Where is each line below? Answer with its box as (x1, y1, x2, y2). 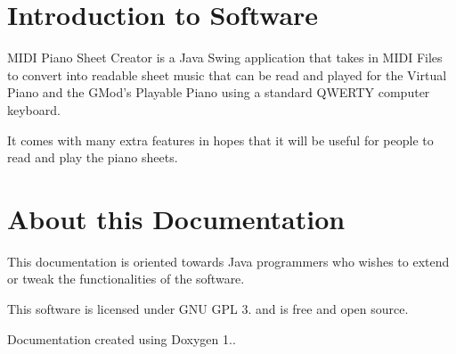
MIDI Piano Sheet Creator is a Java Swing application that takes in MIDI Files (7, 48, 443, 67)
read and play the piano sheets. (7, 148, 178, 167)
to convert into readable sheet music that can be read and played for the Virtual (7, 65, 447, 84)
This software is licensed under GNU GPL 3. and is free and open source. (7, 300, 409, 317)
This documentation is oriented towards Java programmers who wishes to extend (7, 251, 450, 270)
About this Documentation (7, 200, 346, 236)
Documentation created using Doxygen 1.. (7, 329, 236, 348)
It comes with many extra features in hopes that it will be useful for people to (7, 130, 434, 149)
